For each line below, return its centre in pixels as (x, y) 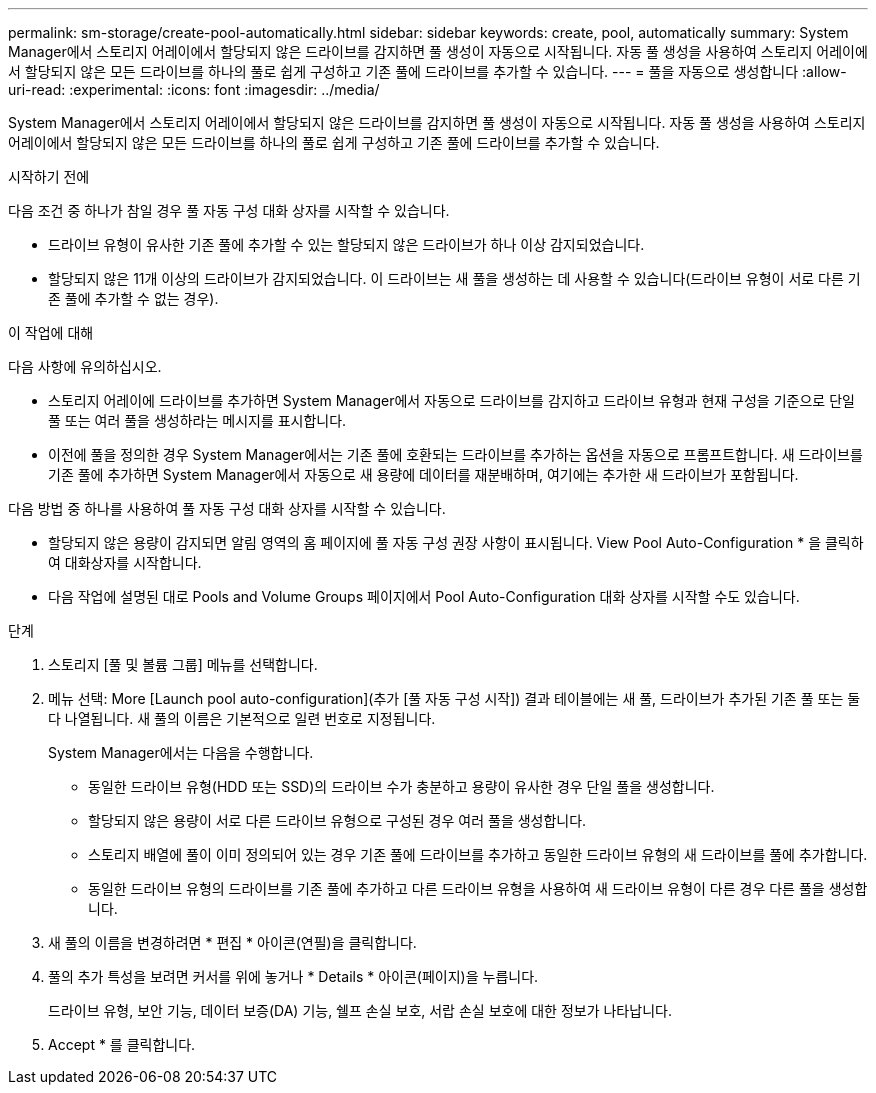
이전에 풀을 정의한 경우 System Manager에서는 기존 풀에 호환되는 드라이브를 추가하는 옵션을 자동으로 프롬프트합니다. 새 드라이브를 (455, 454)
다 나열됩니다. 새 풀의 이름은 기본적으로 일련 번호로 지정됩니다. (242, 718)
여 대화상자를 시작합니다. (125, 562)
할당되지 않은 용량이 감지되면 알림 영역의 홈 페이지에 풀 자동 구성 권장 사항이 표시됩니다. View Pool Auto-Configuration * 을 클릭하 (456, 542)
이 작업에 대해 (51, 332)
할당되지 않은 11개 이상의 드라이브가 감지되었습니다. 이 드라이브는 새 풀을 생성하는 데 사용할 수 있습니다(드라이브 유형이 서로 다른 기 (454, 278)
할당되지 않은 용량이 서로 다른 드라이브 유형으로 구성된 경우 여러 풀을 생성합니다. (337, 820)
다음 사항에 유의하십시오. (85, 366)
